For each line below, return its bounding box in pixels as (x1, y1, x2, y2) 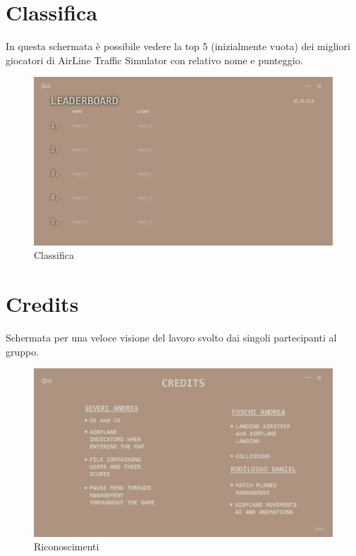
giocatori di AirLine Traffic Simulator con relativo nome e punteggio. (6, 52, 303, 67)
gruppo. (6, 344, 39, 358)
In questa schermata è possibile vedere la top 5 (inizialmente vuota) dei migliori (6, 39, 350, 54)
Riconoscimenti (34, 539, 99, 554)
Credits (6, 289, 79, 318)
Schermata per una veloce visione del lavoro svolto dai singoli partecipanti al (6, 330, 337, 345)
